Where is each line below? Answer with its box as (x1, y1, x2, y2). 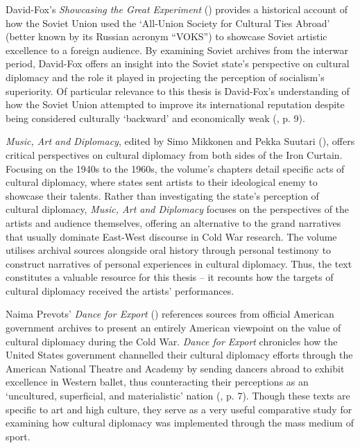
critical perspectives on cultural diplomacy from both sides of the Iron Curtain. (6, 147, 343, 162)
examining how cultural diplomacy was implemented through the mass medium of (6, 415, 354, 430)
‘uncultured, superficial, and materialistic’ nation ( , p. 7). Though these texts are (6, 388, 350, 403)
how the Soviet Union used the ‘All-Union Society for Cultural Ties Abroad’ (6, 15, 330, 30)
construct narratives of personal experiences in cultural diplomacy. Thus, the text (6, 256, 352, 270)
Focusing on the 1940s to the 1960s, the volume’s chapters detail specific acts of (6, 161, 345, 175)
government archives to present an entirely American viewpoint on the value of (6, 320, 341, 335)
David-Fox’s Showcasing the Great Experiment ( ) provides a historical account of (6, 2, 348, 16)
